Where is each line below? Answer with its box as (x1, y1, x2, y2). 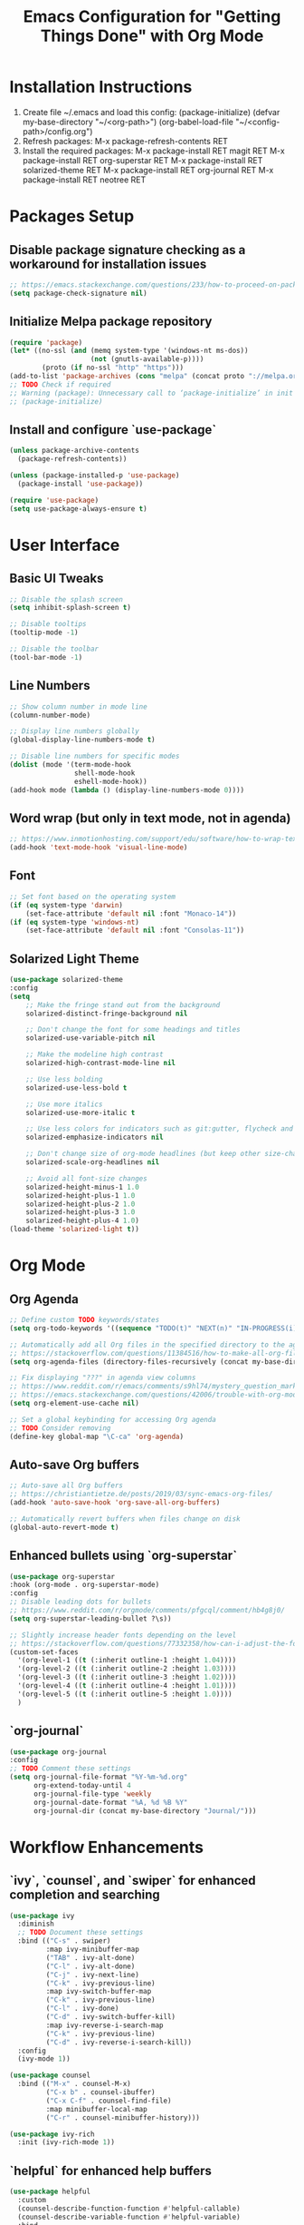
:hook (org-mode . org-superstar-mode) (9, 1581, 160, 1590)
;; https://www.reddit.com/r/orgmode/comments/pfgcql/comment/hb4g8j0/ (9, 1606, 285, 1615)
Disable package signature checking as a (9, 242, 246, 258)
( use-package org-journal (9, 1747, 107, 1757)
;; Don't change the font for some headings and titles (25, 1025, 242, 1034)
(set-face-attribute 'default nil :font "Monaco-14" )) (25, 909, 237, 918)
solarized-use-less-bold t (25, 1083, 128, 1093)
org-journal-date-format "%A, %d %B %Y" (33, 1798, 188, 1807)
